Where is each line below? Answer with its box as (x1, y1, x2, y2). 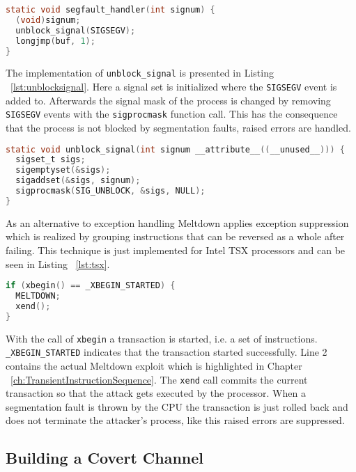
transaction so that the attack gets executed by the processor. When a (6, 386, 306, 400)
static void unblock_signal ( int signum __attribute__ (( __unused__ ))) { (6, 144, 345, 155)
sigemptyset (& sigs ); (15, 165, 111, 175)
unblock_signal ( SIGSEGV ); (15, 25, 136, 36)
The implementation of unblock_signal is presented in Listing (6, 65, 274, 80)
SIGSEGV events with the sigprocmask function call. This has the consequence (6, 107, 338, 121)
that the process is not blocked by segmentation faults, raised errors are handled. (6, 120, 351, 134)
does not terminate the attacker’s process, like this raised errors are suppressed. (6, 413, 345, 427)
